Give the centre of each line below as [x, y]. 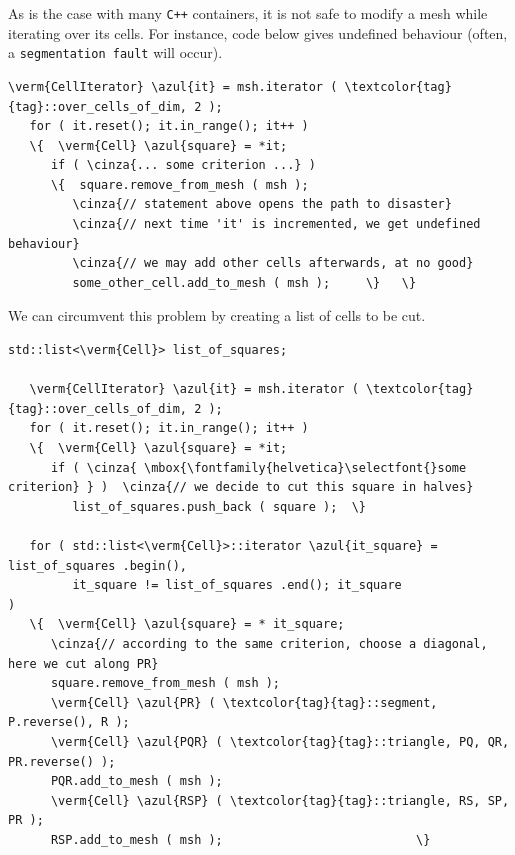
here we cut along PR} [83, 663]
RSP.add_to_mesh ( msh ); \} [240, 839]
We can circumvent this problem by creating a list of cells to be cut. [217, 315]
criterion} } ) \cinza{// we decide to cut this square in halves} [241, 487]
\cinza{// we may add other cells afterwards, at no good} [273, 263]
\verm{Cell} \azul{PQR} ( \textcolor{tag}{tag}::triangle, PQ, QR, [280, 741]
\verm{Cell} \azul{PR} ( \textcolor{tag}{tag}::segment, [244, 702]
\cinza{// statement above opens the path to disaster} [262, 204]
